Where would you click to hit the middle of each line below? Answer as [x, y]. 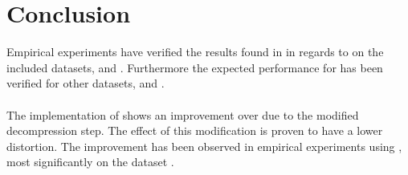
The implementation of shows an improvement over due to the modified [183, 114]
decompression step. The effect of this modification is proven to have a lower [195, 130]
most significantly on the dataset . [90, 162]
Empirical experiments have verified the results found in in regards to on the [195, 52]
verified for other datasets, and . [86, 83]
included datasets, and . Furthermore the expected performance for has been [195, 67]
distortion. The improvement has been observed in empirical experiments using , [204, 146]
